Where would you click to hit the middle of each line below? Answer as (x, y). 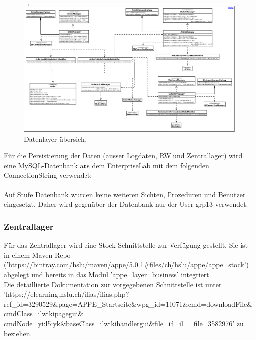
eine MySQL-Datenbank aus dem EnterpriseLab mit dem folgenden (107, 165)
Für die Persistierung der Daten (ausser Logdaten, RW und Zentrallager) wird (123, 155)
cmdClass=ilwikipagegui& (44, 313)
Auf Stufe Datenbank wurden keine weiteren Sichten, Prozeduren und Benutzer (125, 194)
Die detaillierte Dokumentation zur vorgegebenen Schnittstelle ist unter (113, 284)
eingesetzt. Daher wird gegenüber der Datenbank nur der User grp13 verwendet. (126, 204)
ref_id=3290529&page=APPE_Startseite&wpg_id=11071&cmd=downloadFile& (128, 303)
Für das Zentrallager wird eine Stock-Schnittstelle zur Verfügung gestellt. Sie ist (126, 245)
